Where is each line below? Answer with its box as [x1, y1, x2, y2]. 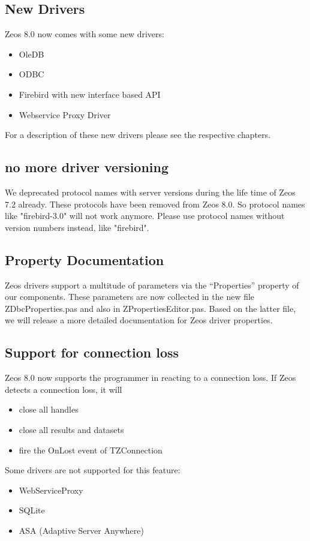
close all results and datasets [19, 423, 124, 435]
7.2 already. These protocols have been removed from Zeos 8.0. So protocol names [5, 197, 305, 210]
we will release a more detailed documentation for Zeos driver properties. [5, 314, 273, 326]
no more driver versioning [5, 158, 169, 176]
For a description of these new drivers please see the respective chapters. [5, 128, 271, 141]
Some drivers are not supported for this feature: [5, 464, 180, 476]
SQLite [19, 504, 45, 516]
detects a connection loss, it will [5, 383, 122, 395]
